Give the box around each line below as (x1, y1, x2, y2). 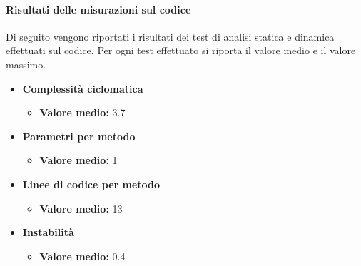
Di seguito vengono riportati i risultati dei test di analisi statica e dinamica (6, 29, 335, 44)
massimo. (6, 56, 46, 71)
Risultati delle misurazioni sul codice (6, 1, 191, 16)
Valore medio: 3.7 (39, 105, 126, 120)
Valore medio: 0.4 (39, 248, 126, 263)
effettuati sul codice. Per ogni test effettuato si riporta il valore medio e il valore (6, 43, 356, 58)
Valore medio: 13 (39, 200, 123, 215)
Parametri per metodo (22, 128, 136, 143)
